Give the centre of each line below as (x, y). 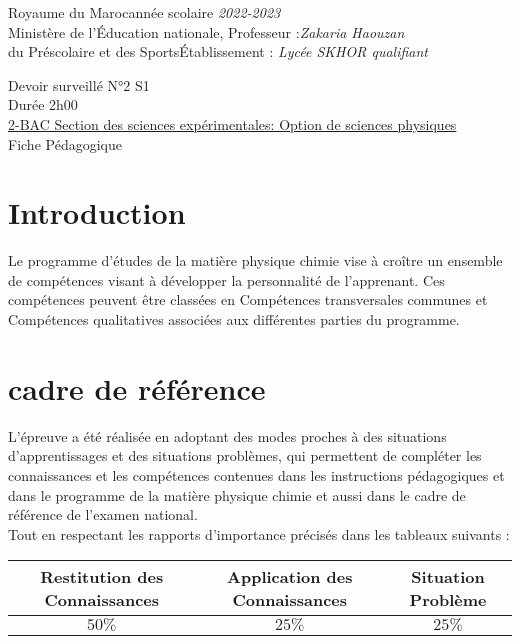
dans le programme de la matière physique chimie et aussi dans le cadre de (237, 494)
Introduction (97, 212)
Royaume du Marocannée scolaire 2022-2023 (144, 12)
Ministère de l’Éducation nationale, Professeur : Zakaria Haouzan (206, 31)
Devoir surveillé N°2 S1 (79, 84)
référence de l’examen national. (103, 514)
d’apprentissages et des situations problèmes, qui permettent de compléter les (245, 455)
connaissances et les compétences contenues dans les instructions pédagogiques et (256, 474)
